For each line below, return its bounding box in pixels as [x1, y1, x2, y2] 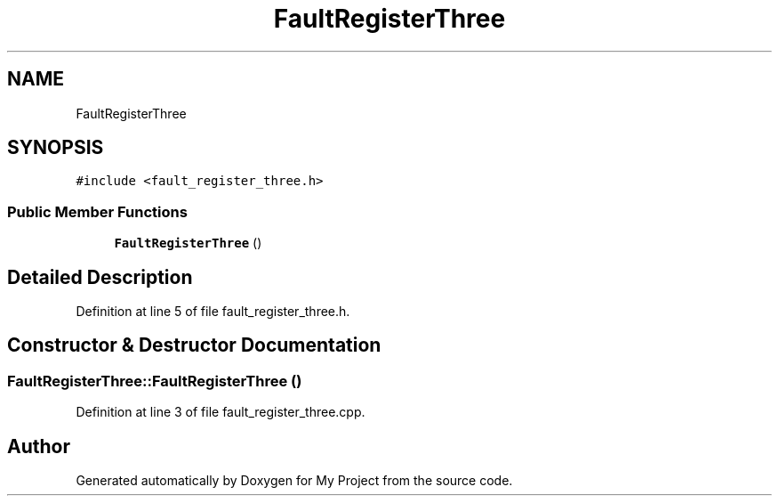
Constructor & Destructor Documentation [7, 334, 381, 357]
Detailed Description [7, 265, 193, 288]
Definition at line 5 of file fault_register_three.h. [76, 304, 350, 320]
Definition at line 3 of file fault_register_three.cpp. [76, 404, 365, 420]
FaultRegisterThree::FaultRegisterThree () [7, 371, 302, 390]
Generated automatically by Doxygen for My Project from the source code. [76, 473, 513, 489]
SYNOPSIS [7, 136, 104, 159]
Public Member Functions [7, 202, 188, 221]
